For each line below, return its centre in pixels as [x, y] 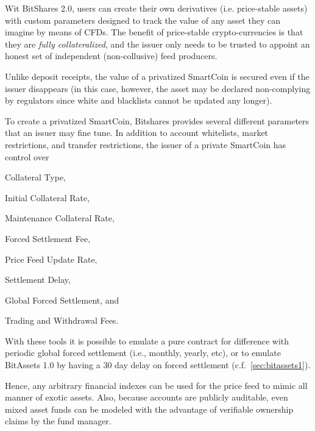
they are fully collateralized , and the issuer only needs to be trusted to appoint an [157, 44]
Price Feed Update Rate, [51, 259]
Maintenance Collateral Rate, [60, 218]
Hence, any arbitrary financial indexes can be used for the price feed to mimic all [156, 385]
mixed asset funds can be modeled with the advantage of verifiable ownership [149, 409]
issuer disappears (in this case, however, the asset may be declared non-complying [158, 88]
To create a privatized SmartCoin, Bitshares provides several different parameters [157, 120]
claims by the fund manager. [58, 421]
